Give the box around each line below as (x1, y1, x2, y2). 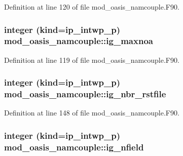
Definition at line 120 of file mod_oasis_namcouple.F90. (4, 2, 179, 12)
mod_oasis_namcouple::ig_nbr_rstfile (4, 88, 166, 100)
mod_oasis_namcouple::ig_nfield (4, 140, 144, 153)
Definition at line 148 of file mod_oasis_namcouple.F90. (4, 107, 179, 118)
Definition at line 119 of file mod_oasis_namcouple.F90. (4, 54, 179, 65)
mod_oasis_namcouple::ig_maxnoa (4, 34, 153, 47)
